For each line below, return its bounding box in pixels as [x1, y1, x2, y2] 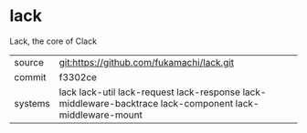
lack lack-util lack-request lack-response [58, 86, 240, 98]
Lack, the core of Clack [9, 36, 98, 46]
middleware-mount [58, 108, 143, 121]
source [14, 56, 44, 68]
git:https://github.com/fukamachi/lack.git [58, 56, 235, 68]
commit [14, 70, 47, 83]
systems [14, 97, 50, 109]
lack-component [160, 97, 234, 109]
